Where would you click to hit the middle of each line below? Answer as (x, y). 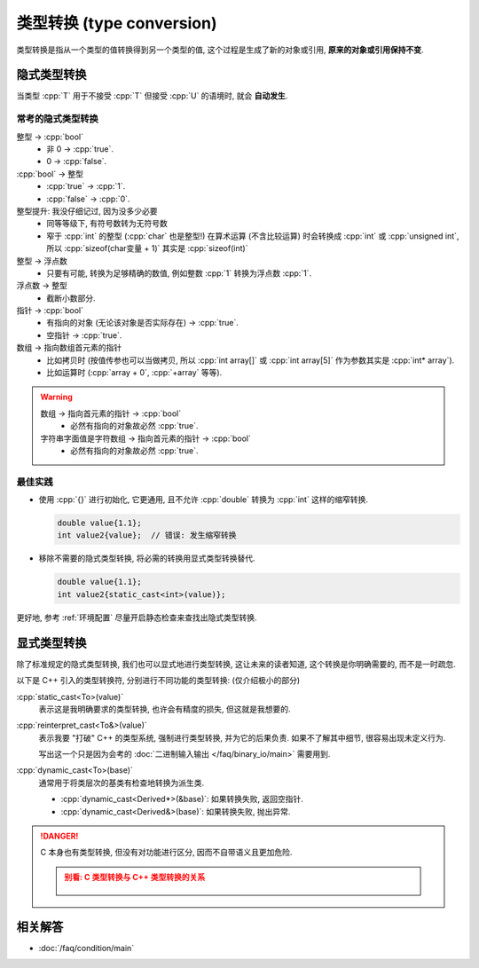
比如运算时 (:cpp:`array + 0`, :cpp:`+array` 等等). (134, 373)
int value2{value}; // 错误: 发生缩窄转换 (147, 535)
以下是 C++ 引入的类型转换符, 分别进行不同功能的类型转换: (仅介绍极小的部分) (158, 681)
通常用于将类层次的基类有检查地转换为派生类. (122, 783)
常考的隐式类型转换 (58, 119)
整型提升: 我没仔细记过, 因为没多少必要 (87, 211)
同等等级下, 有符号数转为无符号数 (107, 224)
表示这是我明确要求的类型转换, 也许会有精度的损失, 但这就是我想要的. (165, 709)
